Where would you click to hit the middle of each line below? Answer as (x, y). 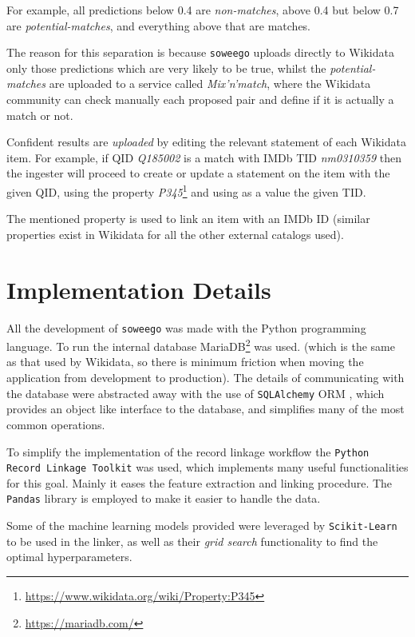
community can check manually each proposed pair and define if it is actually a (200, 100)
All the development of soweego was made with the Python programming (186, 327)
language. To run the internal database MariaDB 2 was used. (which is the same (201, 345)
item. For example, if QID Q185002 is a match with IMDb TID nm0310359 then (204, 157)
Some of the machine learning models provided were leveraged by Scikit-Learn (202, 526)
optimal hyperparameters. (69, 557)
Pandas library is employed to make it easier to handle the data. (164, 498)
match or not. (40, 115)
